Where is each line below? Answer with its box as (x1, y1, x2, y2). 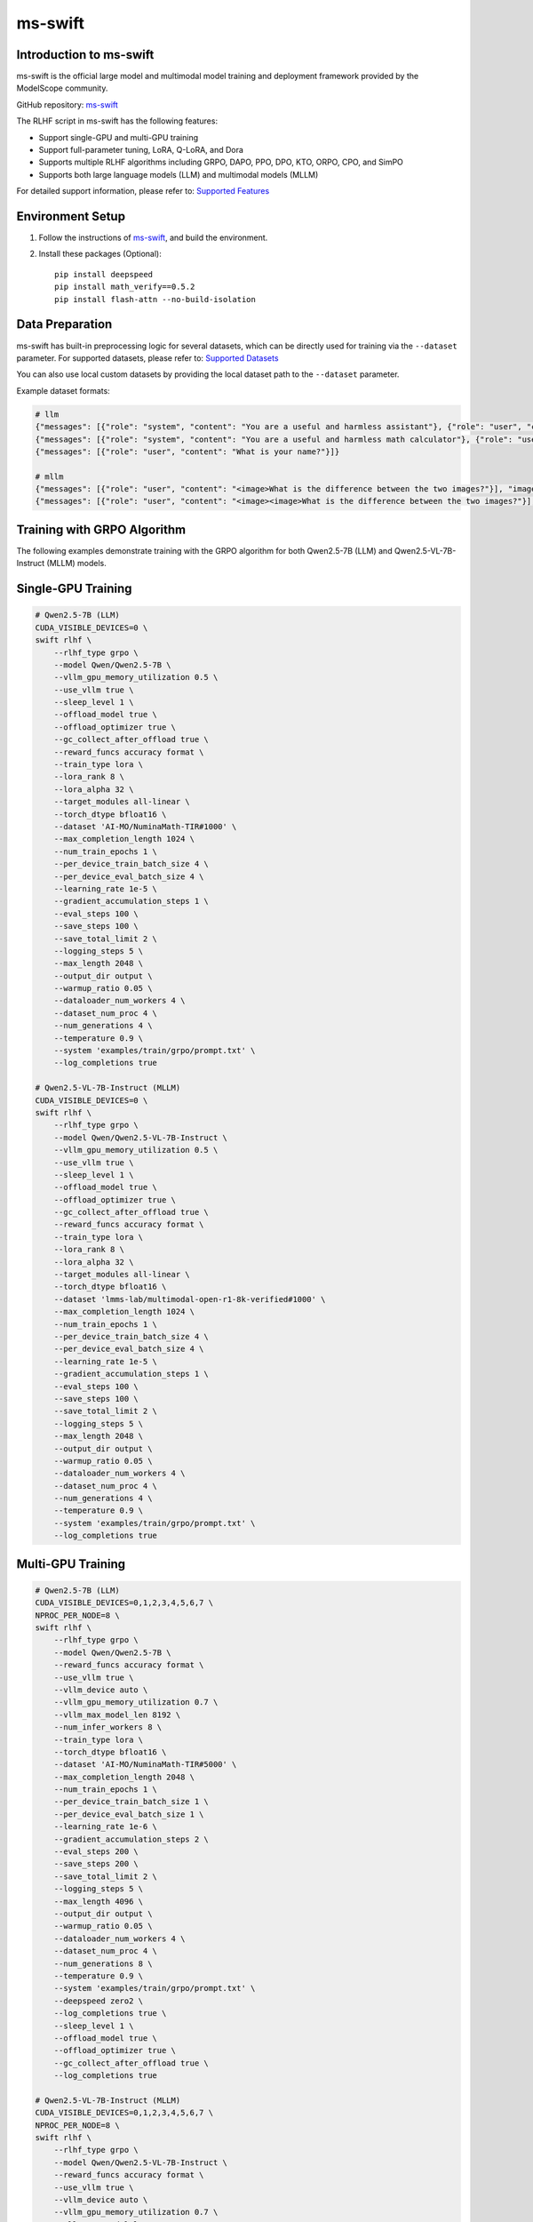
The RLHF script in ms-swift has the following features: (16, 116, 218, 126)
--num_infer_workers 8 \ (53, 1722, 163, 1732)
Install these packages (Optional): (38, 249, 162, 260)
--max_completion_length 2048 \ (53, 1771, 195, 1782)
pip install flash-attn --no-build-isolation (54, 294, 257, 304)
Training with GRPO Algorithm (16, 522, 187, 537)
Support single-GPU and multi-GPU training (38, 132, 199, 142)
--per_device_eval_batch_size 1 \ (53, 1809, 204, 1819)
